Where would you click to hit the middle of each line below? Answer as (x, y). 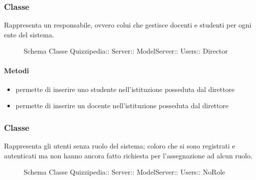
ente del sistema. (29, 34)
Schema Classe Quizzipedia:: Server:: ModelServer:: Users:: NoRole (125, 172)
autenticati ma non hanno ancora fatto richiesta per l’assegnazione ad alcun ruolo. (128, 155)
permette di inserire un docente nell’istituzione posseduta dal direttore (122, 105)
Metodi (17, 70)
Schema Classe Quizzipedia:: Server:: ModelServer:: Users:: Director (126, 51)
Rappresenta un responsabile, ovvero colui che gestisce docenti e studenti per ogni (128, 25)
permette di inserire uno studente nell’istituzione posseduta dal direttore (125, 89)
